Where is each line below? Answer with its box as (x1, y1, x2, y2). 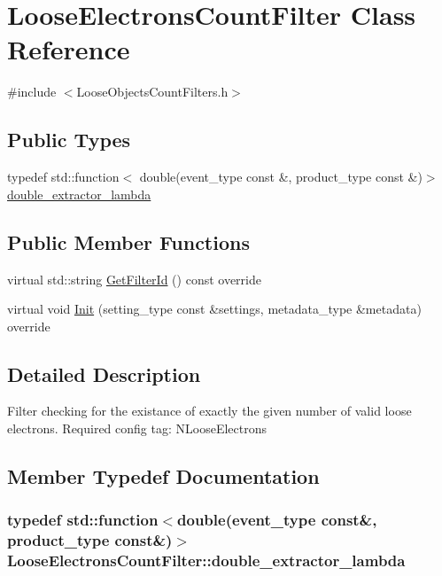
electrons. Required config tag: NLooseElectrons (7, 419, 267, 438)
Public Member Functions (7, 228, 250, 255)
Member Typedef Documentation (7, 463, 320, 490)
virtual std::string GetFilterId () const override (7, 269, 261, 288)
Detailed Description (7, 360, 201, 387)
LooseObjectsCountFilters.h (76, 82, 229, 101)
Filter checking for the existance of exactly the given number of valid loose (7, 401, 412, 420)
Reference (7, 31, 130, 67)
